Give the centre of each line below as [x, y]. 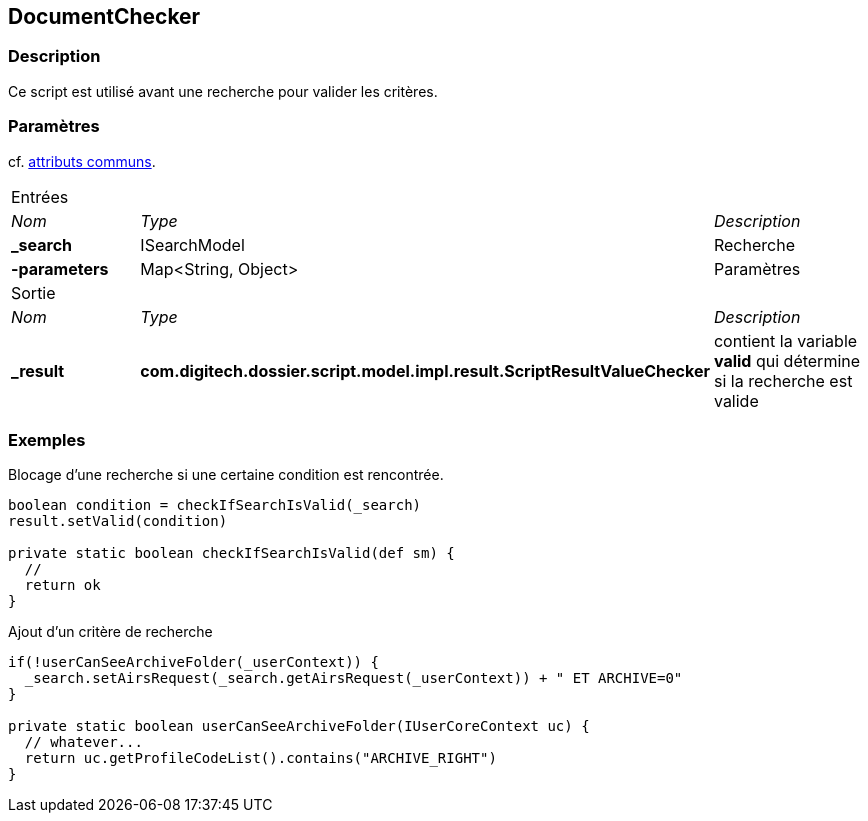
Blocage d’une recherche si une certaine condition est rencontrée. [226, 475]
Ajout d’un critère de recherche [110, 632]
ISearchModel [192, 244]
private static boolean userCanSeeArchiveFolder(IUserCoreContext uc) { [299, 726]
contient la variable [785, 340]
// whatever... [83, 742]
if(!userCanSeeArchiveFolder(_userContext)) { [193, 662]
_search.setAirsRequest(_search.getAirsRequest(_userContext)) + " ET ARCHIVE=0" [353, 678]
